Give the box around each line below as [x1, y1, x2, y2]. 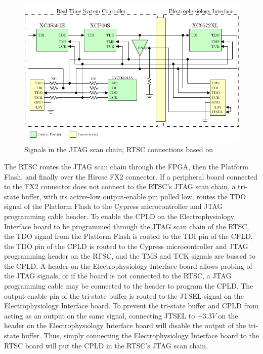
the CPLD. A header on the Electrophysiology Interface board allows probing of [4, 260, 252, 271]
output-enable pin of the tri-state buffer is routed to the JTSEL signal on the [4, 290, 244, 301]
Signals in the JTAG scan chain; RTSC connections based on [24, 144, 213, 155]
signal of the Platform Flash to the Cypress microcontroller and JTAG [4, 201, 223, 211]
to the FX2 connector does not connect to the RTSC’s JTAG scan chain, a [4, 181, 236, 192]
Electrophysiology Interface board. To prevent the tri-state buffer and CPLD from [4, 300, 258, 311]
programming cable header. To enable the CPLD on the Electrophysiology [4, 210, 234, 221]
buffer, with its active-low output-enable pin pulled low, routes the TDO [21, 191, 246, 201]
